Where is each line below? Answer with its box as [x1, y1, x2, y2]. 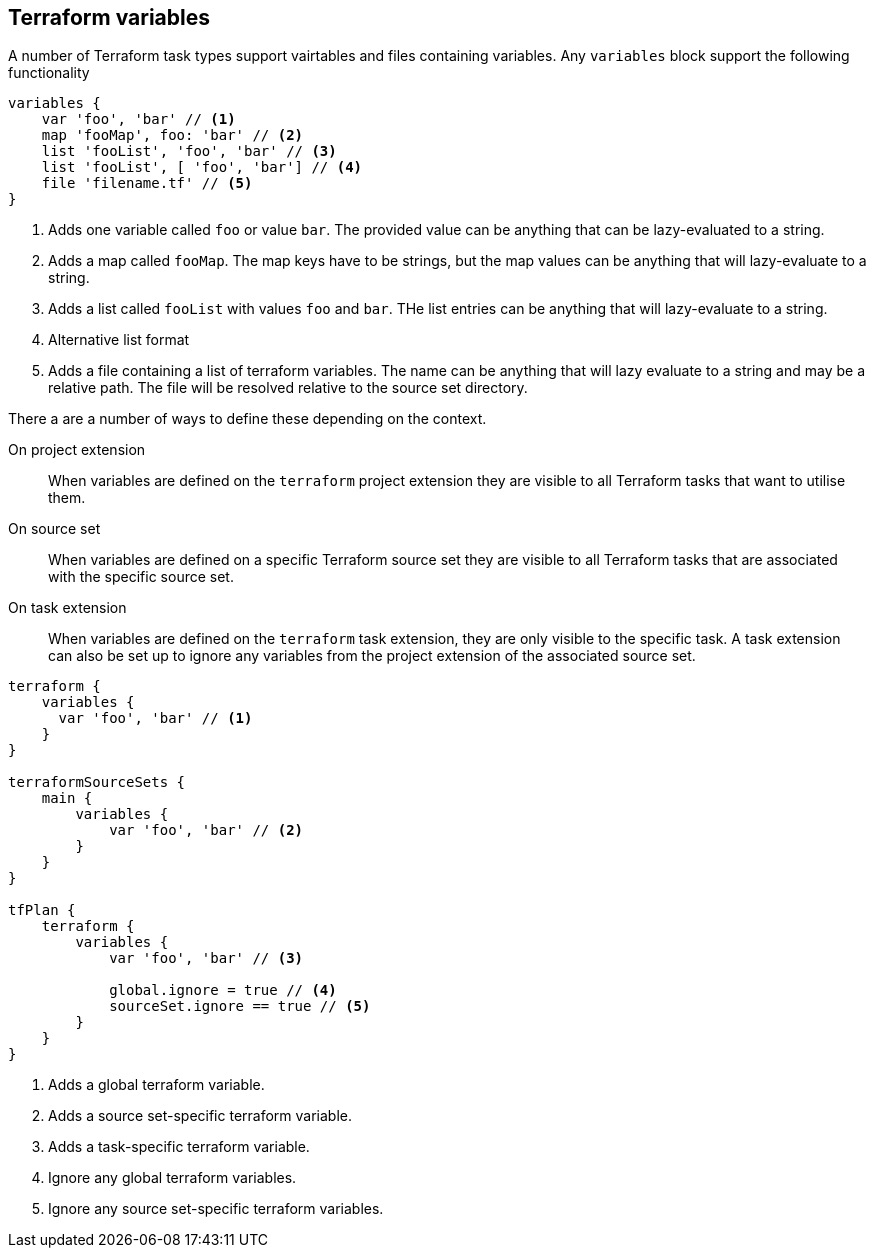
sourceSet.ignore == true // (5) [109, 998, 371, 1015]
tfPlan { [8, 902, 76, 919]
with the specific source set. [48, 568, 234, 586]
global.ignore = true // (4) [109, 982, 337, 999]
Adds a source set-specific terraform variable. [48, 1107, 353, 1125]
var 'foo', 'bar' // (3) [109, 950, 304, 967]
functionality [8, 64, 90, 82]
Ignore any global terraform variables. [48, 1169, 297, 1187]
